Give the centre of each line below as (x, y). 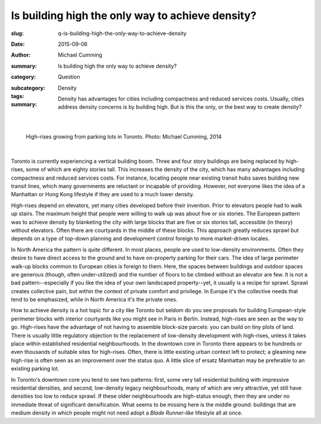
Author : (21, 55)
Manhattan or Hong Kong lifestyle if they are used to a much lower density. (103, 194)
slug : (17, 33)
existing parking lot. (35, 369)
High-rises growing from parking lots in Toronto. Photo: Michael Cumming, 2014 (124, 137)
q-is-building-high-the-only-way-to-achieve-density (122, 33)
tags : (18, 96)
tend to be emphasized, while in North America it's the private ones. (94, 300)
